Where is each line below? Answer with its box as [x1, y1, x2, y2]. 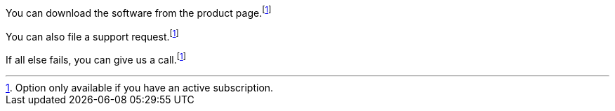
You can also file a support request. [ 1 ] [6, 28, 179, 43]
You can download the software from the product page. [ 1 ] [6, 5, 272, 19]
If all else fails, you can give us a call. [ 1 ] [6, 52, 187, 66]
